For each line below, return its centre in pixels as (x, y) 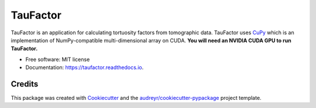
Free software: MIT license (58, 59)
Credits (25, 84)
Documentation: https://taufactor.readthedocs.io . (85, 67)
